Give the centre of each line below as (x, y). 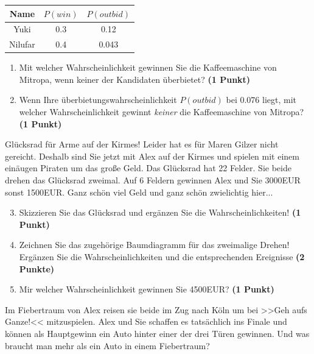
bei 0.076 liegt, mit (261, 100)
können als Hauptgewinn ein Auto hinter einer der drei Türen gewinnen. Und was (157, 333)
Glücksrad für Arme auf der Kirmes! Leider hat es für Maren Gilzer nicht (142, 144)
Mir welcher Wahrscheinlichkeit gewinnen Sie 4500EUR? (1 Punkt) (147, 289)
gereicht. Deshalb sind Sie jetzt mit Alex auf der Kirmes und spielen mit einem (152, 156)
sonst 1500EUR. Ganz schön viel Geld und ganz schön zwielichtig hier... (139, 192)
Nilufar (22, 44)
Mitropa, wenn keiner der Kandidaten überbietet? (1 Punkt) (135, 79)
